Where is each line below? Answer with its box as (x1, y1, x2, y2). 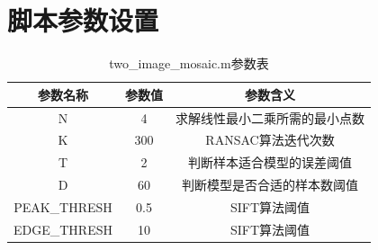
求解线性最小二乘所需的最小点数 (175, 108, 364, 127)
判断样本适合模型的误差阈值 (187, 153, 352, 172)
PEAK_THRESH (13, 197, 112, 216)
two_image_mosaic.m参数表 (109, 54, 269, 73)
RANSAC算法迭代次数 (205, 130, 335, 149)
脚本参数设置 (7, 2, 159, 39)
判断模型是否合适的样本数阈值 (181, 175, 358, 194)
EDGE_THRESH (13, 219, 112, 238)
